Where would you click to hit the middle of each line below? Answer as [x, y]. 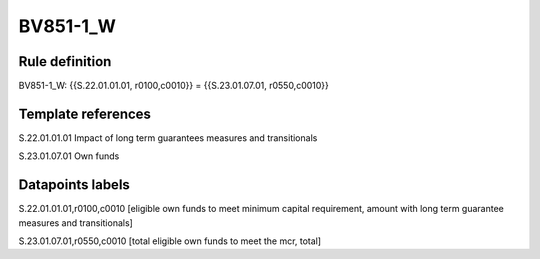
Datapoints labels [74, 185]
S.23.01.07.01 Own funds [69, 156]
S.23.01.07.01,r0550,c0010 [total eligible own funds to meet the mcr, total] [170, 241]
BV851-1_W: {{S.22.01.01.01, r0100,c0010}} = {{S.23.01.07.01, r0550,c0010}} [174, 86]
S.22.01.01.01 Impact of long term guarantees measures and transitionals [168, 137]
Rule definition [65, 61]
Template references [85, 113]
